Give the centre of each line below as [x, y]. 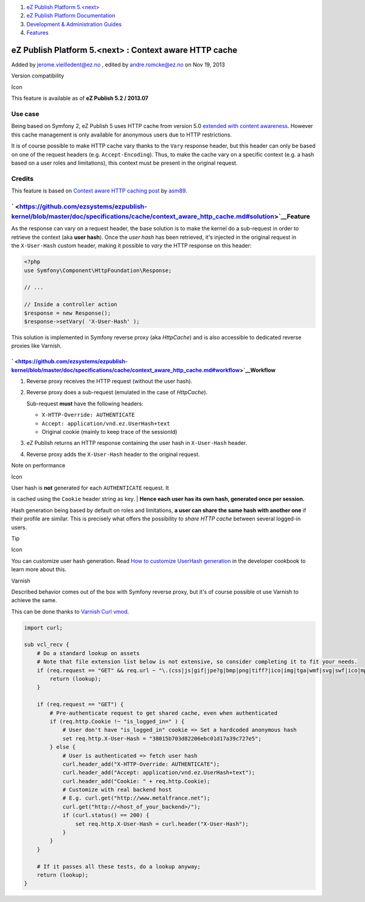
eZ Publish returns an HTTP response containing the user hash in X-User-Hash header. [137, 443]
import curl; [43, 627]
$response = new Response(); [68, 313]
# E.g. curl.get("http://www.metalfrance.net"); [136, 798]
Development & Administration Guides [74, 24]
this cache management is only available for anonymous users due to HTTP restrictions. [122, 135]
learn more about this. [39, 569]
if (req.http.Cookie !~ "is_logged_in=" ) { [117, 721]
